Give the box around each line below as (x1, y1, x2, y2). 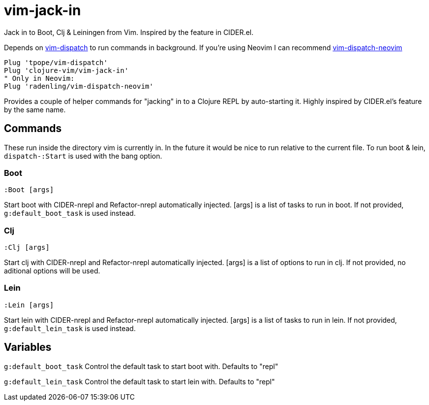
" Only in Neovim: (4, 74, 75, 82)
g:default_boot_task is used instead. (4, 209, 136, 218)
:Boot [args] (4, 186, 54, 194)
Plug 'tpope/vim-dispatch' (4, 58, 108, 67)
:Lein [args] (4, 301, 54, 309)
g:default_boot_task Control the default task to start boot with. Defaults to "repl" (4, 362, 278, 371)
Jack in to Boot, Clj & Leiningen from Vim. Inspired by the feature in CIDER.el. (4, 28, 254, 36)
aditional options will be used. (4, 267, 100, 275)
